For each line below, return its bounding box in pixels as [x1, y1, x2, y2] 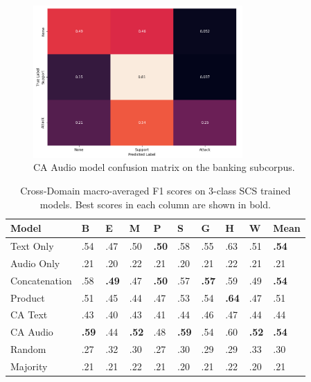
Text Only [10, 239, 54, 253]
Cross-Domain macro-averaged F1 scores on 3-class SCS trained [20, 183, 291, 197]
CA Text [10, 307, 48, 322]
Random [10, 342, 46, 356]
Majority [10, 358, 48, 373]
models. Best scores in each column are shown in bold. [39, 197, 271, 211]
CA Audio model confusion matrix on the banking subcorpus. [33, 160, 295, 174]
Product [10, 290, 45, 304]
